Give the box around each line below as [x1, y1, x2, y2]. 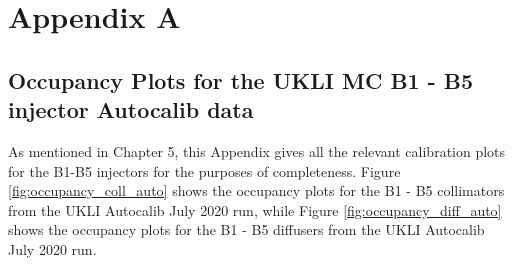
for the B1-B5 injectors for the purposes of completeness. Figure [8, 160, 401, 181]
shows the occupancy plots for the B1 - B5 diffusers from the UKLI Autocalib [8, 219, 485, 240]
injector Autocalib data [8, 94, 254, 125]
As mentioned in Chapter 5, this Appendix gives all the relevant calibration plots [8, 140, 506, 161]
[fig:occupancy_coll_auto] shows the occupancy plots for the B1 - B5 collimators [8, 180, 505, 201]
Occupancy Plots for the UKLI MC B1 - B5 [8, 64, 474, 95]
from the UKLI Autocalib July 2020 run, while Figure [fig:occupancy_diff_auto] [8, 199, 502, 220]
